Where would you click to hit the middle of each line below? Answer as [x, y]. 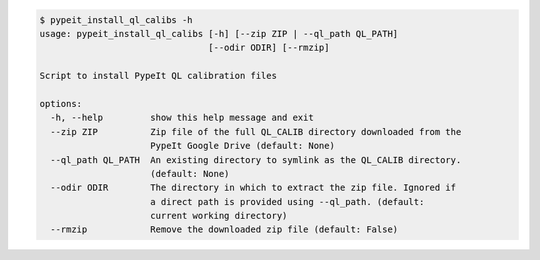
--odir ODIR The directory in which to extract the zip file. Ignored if [253, 188]
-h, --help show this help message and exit [182, 118]
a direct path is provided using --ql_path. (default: [287, 201]
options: [61, 103]
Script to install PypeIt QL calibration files [158, 76]
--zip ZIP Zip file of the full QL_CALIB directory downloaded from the [256, 131]
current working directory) [219, 216]
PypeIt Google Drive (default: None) [242, 146]
